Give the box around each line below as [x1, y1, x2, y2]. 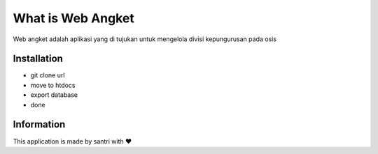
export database [30, 91, 78, 99]
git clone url [30, 71, 65, 79]
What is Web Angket [13, 10, 134, 26]
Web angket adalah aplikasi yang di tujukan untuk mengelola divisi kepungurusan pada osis [13, 35, 276, 43]
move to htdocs [30, 81, 76, 89]
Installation [13, 53, 63, 65]
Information [13, 118, 66, 130]
